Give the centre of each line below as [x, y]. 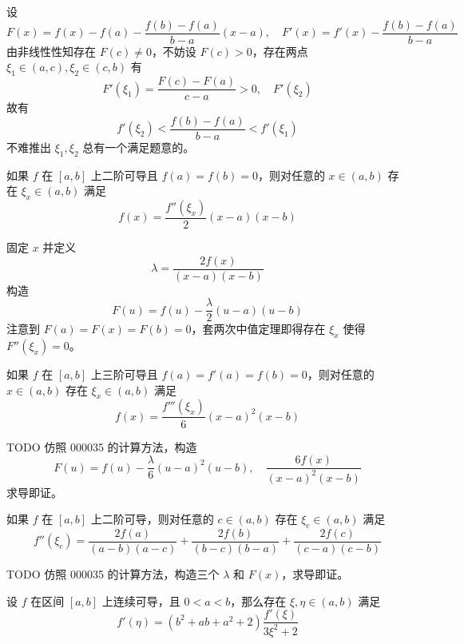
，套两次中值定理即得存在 [258, 329]
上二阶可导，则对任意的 [152, 519]
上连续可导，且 [141, 600]
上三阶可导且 [124, 374]
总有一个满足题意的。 [139, 147]
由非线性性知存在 [51, 51]
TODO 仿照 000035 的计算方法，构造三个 [113, 573]
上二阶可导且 [124, 175]
